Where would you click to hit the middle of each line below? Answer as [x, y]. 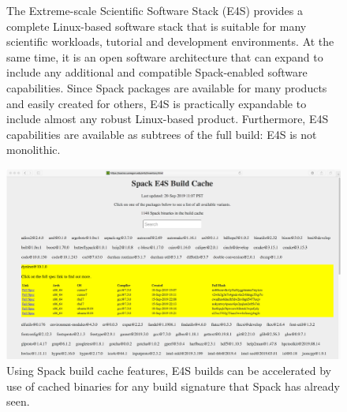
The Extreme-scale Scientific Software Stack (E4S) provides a [155, 10]
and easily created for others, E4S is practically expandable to [157, 103]
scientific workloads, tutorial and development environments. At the [170, 41]
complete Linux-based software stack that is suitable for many [157, 26]
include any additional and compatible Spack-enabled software [157, 72]
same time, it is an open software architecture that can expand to [165, 56]
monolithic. [34, 150]
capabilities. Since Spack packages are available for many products [167, 87]
